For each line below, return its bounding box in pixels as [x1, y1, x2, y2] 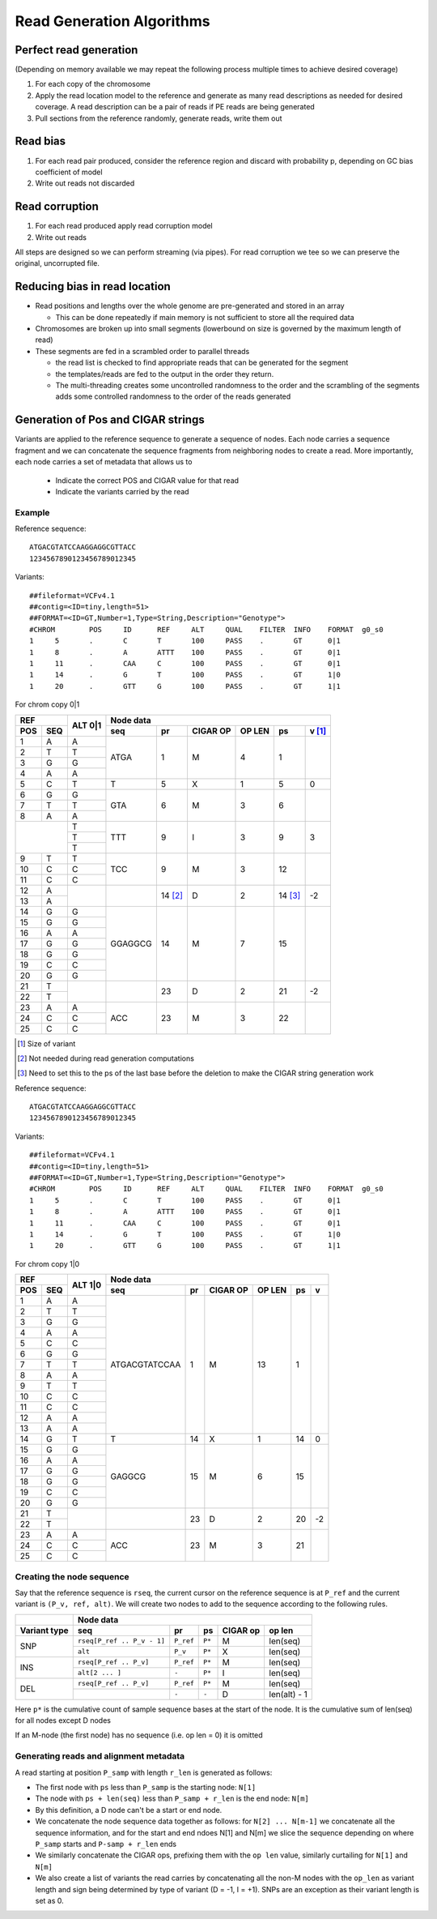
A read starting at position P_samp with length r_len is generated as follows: [15, 1767, 273, 1777]
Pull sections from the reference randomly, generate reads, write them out [35, 113, 282, 123]
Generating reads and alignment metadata [15, 1750, 185, 1762]
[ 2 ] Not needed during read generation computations [17, 1054, 194, 1063]
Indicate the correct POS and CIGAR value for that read [55, 475, 239, 485]
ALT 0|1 [71, 720, 102, 731]
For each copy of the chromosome [35, 79, 151, 89]
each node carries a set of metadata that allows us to [15, 457, 193, 467]
